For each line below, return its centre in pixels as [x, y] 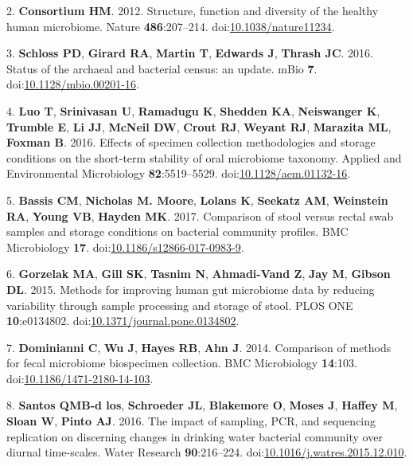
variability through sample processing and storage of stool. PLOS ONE [180, 305]
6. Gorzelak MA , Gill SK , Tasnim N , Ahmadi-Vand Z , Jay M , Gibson [199, 274]
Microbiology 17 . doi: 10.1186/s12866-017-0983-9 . [125, 247]
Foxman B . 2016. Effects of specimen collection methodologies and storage [191, 142]
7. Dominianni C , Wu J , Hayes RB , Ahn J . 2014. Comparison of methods [199, 347]
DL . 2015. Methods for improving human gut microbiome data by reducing [191, 289]
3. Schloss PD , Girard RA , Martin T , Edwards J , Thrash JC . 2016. [190, 53]
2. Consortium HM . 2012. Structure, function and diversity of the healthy [193, 10]
